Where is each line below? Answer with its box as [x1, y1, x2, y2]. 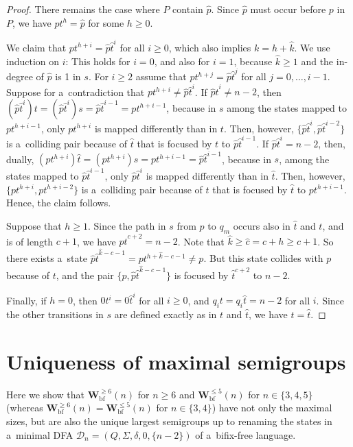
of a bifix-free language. [195, 427, 296, 442]
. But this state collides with [203, 251, 323, 265]
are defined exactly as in [114, 307, 217, 322]
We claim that [6, 40, 67, 54]
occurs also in [233, 218, 291, 232]
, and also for [154, 53, 210, 68]
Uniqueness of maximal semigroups [6, 347, 346, 375]
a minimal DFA [6, 427, 73, 442]
